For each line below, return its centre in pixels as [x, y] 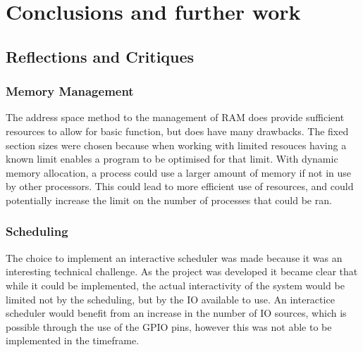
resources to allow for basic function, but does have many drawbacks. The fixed [177, 131]
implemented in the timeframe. [73, 340]
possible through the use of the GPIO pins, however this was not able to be [169, 326]
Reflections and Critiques [100, 56]
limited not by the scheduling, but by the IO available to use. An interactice [170, 299]
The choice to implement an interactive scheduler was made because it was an [174, 257]
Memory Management [70, 91]
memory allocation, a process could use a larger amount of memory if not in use [179, 172]
